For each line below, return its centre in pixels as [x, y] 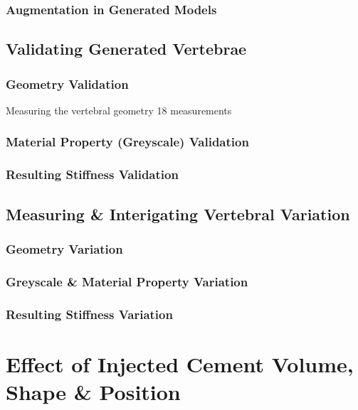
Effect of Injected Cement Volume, [180, 363]
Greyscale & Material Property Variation [127, 281]
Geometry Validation [67, 83]
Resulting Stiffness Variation [89, 314]
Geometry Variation [64, 248]
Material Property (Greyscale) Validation [127, 142]
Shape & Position [93, 391]
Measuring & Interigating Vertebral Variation [178, 214]
